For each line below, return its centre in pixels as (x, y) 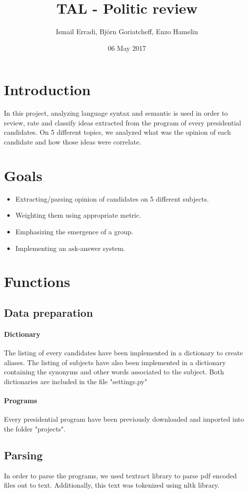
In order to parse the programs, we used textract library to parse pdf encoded (121, 475)
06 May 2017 (127, 48)
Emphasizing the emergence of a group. (74, 231)
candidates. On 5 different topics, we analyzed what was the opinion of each (117, 132)
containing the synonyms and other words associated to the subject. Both (114, 372)
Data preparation (49, 312)
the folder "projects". (35, 428)
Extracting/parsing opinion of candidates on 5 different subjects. (112, 198)
